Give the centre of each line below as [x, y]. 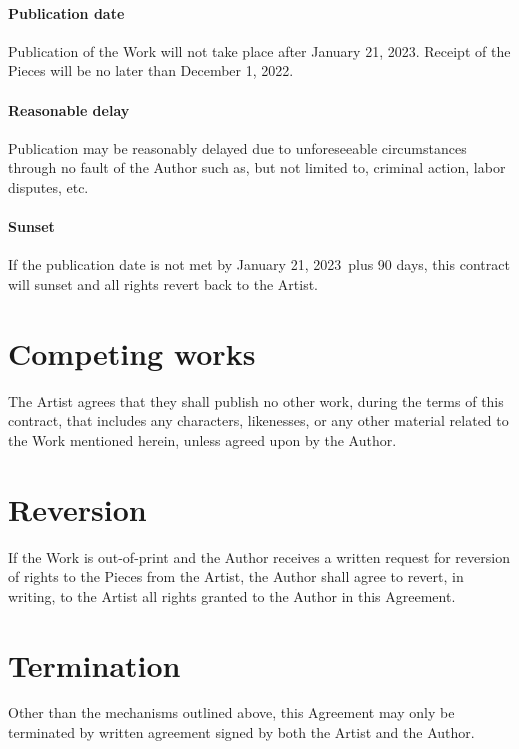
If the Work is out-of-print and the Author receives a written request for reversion [259, 556]
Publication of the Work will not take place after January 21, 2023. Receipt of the [259, 50]
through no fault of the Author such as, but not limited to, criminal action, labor [257, 167]
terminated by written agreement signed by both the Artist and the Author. [241, 732]
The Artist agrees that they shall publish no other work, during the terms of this [256, 400]
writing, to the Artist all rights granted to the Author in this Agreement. [232, 595]
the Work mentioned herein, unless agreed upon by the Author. [202, 439]
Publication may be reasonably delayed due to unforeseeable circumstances [237, 147]
